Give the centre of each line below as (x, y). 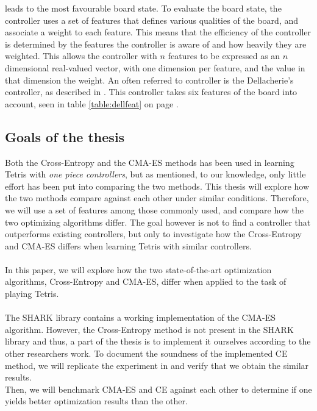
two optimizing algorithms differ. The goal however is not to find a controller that (158, 222)
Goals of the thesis (65, 136)
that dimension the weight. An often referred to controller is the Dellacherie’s (149, 80)
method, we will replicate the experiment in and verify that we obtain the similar (157, 365)
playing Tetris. (32, 294)
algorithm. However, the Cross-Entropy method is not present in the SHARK (149, 329)
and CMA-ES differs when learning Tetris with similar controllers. (128, 245)
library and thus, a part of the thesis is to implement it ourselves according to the (158, 341)
